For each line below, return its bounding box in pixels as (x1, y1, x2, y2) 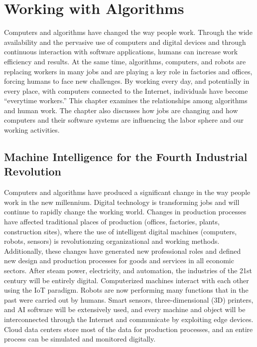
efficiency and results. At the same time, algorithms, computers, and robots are (4, 56, 246, 66)
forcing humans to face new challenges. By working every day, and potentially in (4, 76, 250, 86)
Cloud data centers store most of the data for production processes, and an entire (4, 324, 253, 334)
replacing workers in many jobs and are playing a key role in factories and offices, (4, 66, 253, 76)
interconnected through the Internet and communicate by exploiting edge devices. (4, 314, 254, 324)
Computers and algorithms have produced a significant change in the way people (4, 187, 251, 197)
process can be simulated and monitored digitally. (4, 334, 156, 344)
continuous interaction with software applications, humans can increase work (4, 46, 238, 57)
